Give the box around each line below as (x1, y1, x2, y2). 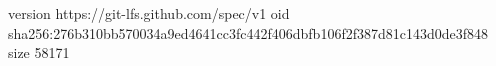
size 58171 (8, 42, 70, 63)
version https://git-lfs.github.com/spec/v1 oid (8, 3, 290, 23)
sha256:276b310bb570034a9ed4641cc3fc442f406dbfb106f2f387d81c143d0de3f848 (8, 22, 489, 43)
